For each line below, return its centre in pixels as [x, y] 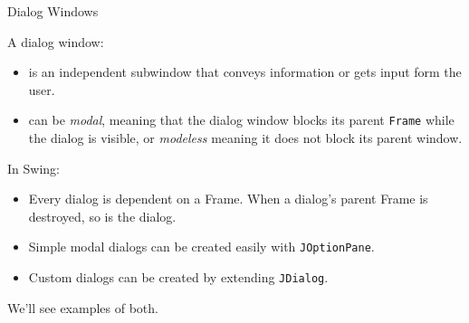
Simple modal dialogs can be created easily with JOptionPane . [201, 247]
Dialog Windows [53, 11]
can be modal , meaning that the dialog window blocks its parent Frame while [241, 120]
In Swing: [33, 168]
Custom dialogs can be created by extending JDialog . [178, 277]
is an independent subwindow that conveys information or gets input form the [245, 72]
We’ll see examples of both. [83, 307]
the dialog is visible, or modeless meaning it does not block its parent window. [245, 138]
